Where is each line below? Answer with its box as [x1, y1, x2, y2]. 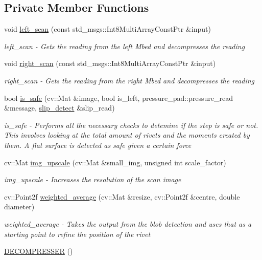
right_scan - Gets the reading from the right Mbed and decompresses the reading [4, 75, 255, 85]
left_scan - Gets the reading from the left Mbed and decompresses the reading [4, 40, 245, 51]
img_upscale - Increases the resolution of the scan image [4, 174, 181, 185]
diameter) [4, 201, 35, 212]
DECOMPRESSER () [4, 246, 73, 256]
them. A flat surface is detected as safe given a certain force [4, 139, 192, 150]
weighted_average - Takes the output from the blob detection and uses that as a [4, 218, 252, 229]
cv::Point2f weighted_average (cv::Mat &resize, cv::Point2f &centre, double [4, 191, 240, 202]
